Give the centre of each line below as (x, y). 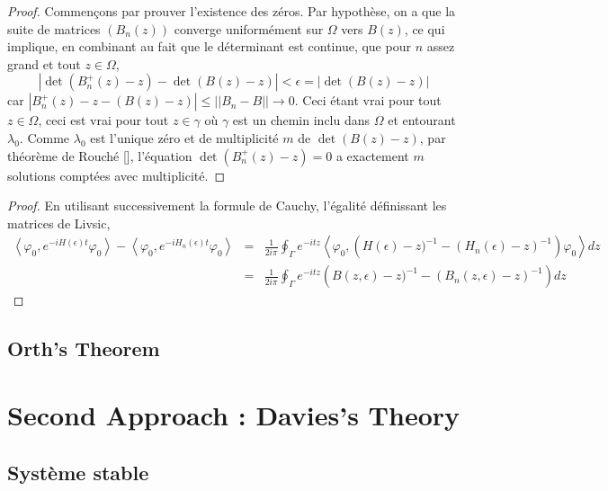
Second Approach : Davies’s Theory (234, 414)
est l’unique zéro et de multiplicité (184, 137)
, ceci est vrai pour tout (103, 120)
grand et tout (44, 63)
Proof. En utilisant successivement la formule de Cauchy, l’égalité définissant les (227, 205)
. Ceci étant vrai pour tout (368, 100)
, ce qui (425, 28)
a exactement (372, 155)
